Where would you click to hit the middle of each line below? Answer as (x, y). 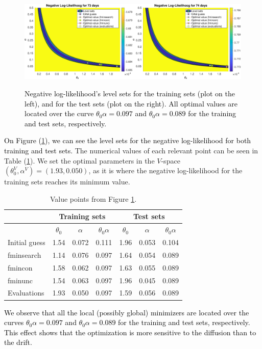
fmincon (20, 267)
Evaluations (26, 293)
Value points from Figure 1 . (93, 198)
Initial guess (27, 242)
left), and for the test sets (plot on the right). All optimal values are (131, 103)
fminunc (20, 280)
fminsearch (25, 254)
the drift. (18, 342)
